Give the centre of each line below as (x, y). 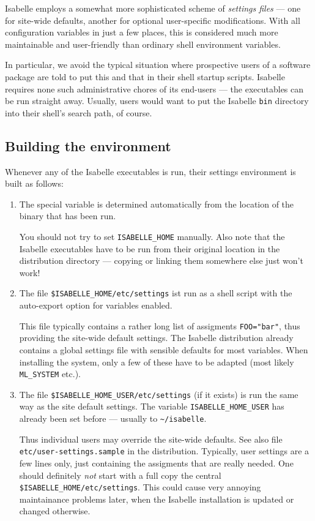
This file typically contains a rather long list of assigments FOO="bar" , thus (160, 325)
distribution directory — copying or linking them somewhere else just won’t (161, 260)
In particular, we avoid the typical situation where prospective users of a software (158, 65)
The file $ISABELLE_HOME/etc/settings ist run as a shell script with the (156, 293)
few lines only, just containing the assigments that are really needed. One (156, 463)
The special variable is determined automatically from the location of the (157, 204)
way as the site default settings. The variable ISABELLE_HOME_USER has (152, 406)
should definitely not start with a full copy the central (120, 475)
